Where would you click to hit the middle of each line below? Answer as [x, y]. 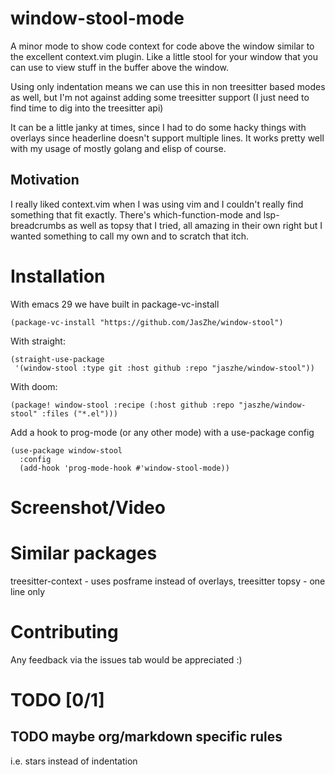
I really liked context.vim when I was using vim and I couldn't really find [157, 204]
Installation [58, 276]
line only [28, 591]
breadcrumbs [38, 225]
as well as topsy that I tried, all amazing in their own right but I [195, 225]
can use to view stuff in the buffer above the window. [119, 67]
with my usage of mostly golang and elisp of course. [118, 148]
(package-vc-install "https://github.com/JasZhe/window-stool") [147, 322]
